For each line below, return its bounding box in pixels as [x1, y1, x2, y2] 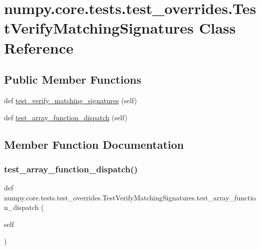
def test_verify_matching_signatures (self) [4, 95, 137, 105]
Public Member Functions [4, 72, 141, 87]
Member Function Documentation [4, 136, 184, 152]
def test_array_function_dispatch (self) [4, 112, 128, 122]
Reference [4, 37, 74, 58]
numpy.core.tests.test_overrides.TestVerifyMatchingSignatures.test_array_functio [4, 192, 256, 202]
